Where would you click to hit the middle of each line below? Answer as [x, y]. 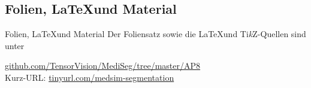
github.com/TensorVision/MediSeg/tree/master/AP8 [103, 66]
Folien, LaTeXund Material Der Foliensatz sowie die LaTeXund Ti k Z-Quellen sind [155, 34]
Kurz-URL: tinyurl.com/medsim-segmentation [90, 77]
